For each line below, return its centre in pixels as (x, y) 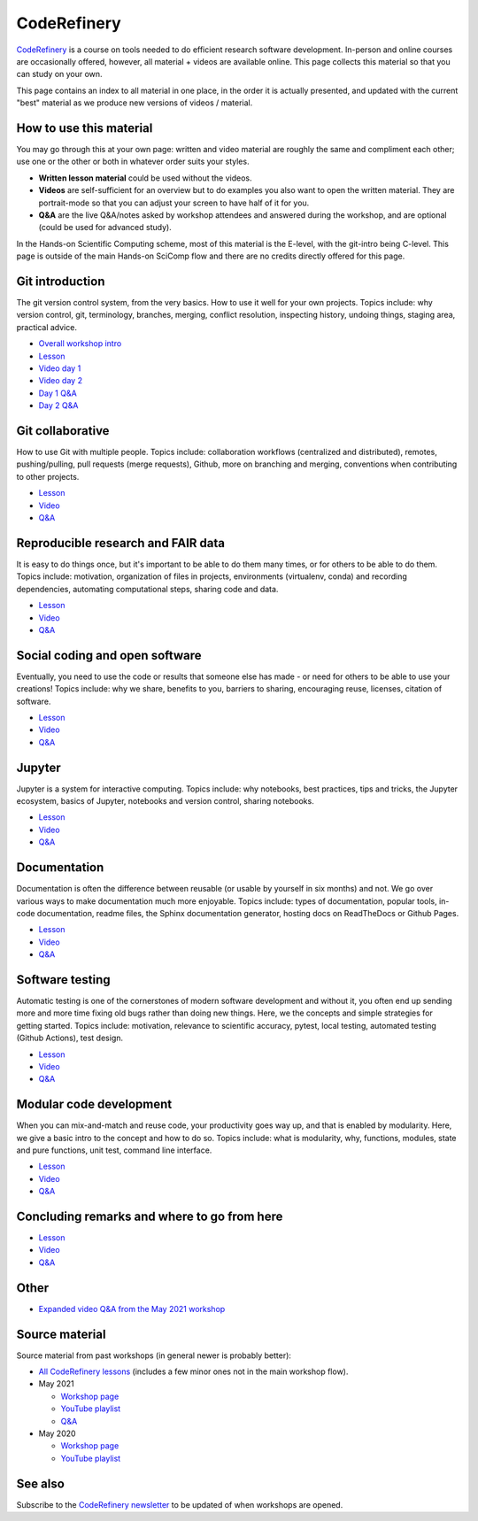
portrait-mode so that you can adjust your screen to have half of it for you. (174, 203)
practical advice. (46, 327)
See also (41, 1483)
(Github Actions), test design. (70, 1038)
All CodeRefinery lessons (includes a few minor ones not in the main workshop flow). (193, 1371)
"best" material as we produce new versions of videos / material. (135, 103)
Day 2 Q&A (58, 405)
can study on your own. (59, 74)
